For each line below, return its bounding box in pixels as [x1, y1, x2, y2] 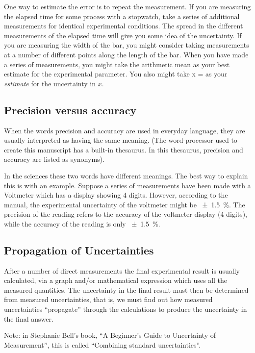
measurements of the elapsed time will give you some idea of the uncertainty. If [4, 30, 242, 40]
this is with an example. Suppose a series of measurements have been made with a [4, 180, 251, 190]
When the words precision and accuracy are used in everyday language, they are [4, 125, 245, 135]
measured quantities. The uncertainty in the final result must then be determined [4, 284, 249, 295]
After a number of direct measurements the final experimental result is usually [4, 265, 240, 276]
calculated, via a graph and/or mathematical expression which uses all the [4, 275, 228, 285]
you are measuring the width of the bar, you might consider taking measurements [4, 40, 249, 50]
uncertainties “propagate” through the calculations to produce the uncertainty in [4, 304, 247, 314]
